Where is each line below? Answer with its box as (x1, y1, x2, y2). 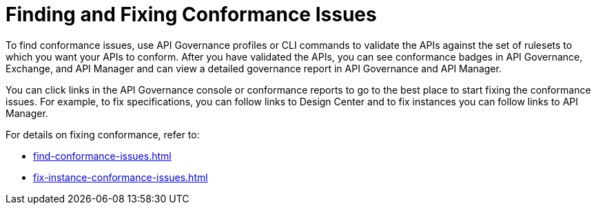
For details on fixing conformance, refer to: (6, 128, 200, 140)
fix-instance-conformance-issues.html (33, 171, 208, 183)
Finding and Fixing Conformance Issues (6, 3, 377, 26)
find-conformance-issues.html (33, 149, 172, 162)
